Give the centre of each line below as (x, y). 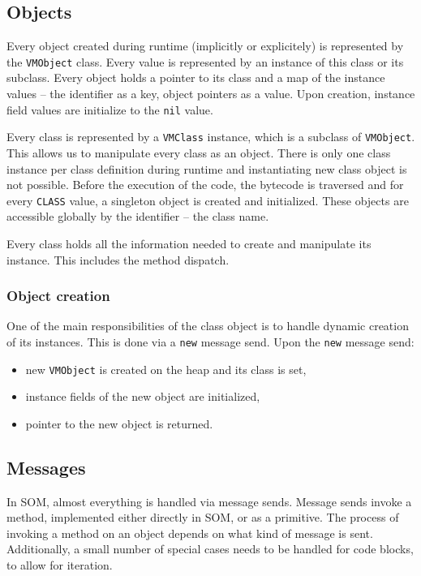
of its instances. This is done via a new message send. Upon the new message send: (210, 341)
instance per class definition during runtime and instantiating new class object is (207, 168)
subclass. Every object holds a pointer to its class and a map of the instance (196, 77)
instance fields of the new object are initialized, (143, 396)
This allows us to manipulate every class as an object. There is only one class (199, 152)
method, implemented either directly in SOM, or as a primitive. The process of (203, 517)
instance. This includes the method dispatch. (118, 259)
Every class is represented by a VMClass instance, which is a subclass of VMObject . (211, 137)
